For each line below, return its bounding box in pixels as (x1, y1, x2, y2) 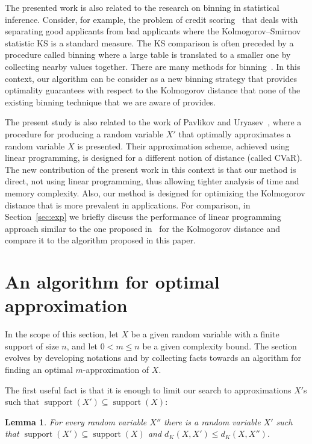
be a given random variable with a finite (131, 328, 279, 340)
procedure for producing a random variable (5, 127, 164, 140)
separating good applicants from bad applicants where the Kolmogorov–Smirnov (5, 25, 301, 37)
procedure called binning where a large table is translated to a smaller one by (5, 48, 291, 61)
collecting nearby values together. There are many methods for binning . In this (5, 60, 301, 72)
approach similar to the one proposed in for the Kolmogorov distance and (5, 222, 281, 234)
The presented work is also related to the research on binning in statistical (5, 1, 279, 13)
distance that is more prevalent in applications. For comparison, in (5, 198, 251, 211)
